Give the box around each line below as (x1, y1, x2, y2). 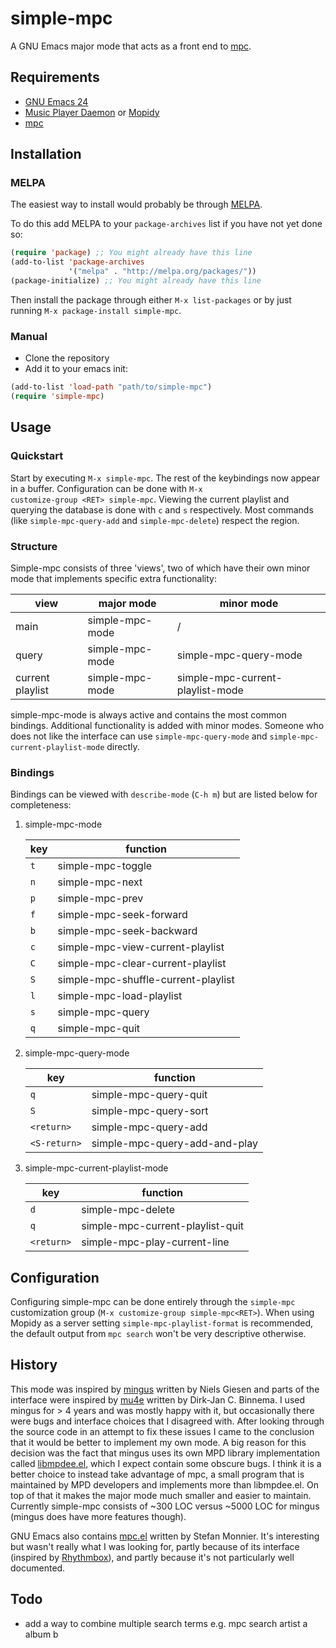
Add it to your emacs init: (24, 363, 128, 375)
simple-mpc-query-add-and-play (91, 1137, 258, 1151)
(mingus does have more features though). (10, 1510, 187, 1522)
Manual (10, 329, 48, 343)
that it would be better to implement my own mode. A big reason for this (10, 1436, 307, 1448)
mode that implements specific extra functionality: (10, 572, 218, 584)
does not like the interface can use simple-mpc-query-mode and (10, 730, 268, 742)
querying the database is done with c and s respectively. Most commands (10, 503, 314, 516)
